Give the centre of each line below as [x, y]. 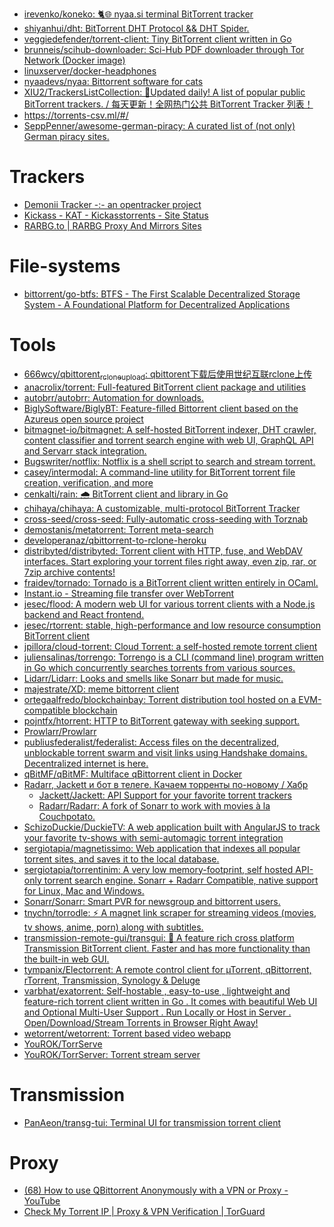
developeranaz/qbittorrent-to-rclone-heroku [115, 540]
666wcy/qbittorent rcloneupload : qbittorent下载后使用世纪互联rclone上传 [168, 375]
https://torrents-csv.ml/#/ [76, 115]
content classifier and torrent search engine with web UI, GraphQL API [168, 440]
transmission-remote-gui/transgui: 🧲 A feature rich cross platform [159, 937]
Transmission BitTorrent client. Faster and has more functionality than [167, 948]
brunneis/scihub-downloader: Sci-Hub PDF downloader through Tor [164, 49]
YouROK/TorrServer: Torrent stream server [112, 1054]
